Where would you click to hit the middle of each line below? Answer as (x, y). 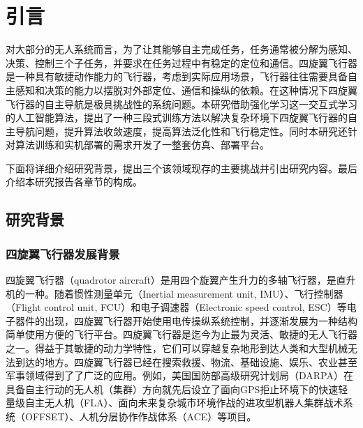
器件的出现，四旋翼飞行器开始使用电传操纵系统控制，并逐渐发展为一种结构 (186, 320)
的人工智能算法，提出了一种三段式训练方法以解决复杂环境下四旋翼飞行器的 (177, 117)
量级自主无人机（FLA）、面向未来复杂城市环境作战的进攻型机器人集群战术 (175, 403)
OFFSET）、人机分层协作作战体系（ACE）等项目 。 (141, 416)
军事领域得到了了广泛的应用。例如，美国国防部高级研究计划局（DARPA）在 (179, 375)
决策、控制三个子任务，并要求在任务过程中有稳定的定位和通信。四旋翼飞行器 (181, 62)
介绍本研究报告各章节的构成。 (74, 182)
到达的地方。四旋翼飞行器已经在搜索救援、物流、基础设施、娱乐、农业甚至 (186, 361)
